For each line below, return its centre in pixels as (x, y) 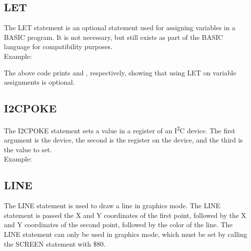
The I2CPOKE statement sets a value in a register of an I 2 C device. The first (120, 129)
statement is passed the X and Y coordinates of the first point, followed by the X (125, 215)
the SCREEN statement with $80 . (55, 243)
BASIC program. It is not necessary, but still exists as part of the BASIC (114, 37)
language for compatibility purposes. (58, 46)
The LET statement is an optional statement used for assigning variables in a (120, 27)
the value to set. (28, 149)
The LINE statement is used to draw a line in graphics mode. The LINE (112, 206)
